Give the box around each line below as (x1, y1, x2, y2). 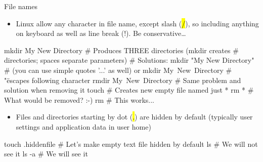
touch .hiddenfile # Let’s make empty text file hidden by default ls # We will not (4, 138, 258, 149)
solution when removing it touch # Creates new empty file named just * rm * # (4, 85, 254, 95)
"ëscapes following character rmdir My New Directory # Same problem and (4, 74, 241, 85)
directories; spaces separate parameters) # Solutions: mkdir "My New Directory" (4, 55, 254, 65)
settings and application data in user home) (16, 121, 151, 132)
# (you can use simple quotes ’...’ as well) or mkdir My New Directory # (4, 64, 232, 75)
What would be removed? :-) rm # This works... (4, 94, 154, 105)
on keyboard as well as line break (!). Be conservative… (16, 28, 186, 38)
